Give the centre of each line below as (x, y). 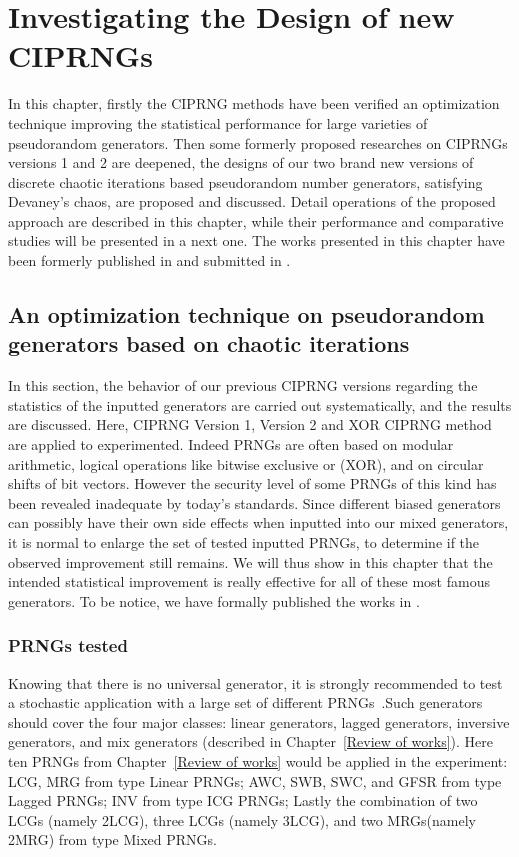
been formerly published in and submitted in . (149, 260)
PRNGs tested (68, 645)
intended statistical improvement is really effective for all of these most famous (249, 581)
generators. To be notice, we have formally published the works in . (214, 600)
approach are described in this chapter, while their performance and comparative (256, 220)
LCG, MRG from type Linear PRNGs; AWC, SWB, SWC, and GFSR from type (255, 780)
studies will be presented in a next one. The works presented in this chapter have (256, 240)
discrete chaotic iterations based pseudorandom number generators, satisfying (245, 181)
